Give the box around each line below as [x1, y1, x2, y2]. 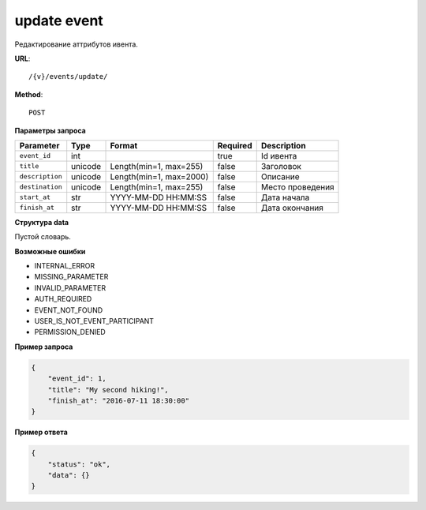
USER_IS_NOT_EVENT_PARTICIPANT [34, 317, 154, 326]
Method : [14, 89, 43, 99]
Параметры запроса [14, 126, 86, 135]
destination [19, 182, 62, 191]
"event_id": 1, [47, 374, 106, 383]
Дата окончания [260, 202, 323, 213]
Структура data [14, 217, 69, 227]
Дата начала [260, 192, 310, 203]
